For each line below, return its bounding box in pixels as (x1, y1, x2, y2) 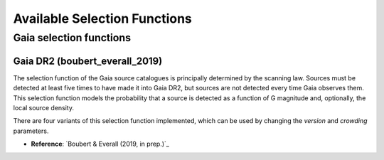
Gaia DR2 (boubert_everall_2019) (13, 55, 163, 67)
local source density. (13, 103, 75, 112)
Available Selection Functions (13, 11, 192, 26)
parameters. (13, 127, 49, 135)
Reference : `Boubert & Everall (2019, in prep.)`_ (31, 139, 170, 149)
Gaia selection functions (13, 31, 132, 44)
